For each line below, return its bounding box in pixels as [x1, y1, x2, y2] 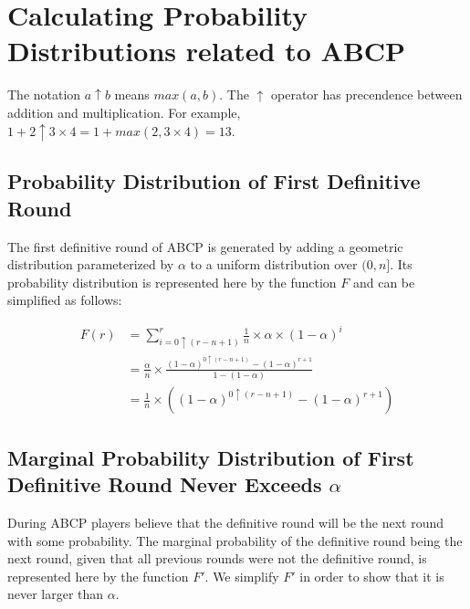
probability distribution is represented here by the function [7, 272, 337, 291]
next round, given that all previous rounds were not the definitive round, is [7, 549, 427, 568]
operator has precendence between [271, 85, 463, 104]
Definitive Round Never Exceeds [7, 470, 322, 499]
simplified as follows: [7, 290, 122, 310]
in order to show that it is [299, 566, 444, 585]
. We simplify [204, 566, 279, 585]
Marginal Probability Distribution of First [7, 443, 414, 471]
